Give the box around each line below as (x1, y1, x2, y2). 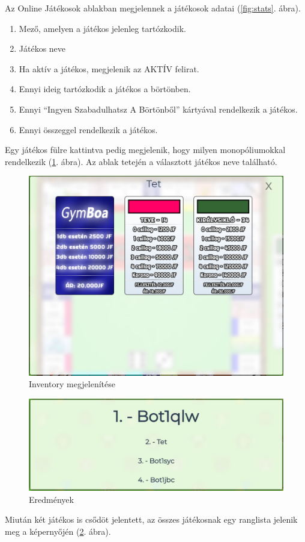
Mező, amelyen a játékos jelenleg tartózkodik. (19, 22, 186, 34)
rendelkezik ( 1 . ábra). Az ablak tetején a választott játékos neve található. (5, 155, 277, 167)
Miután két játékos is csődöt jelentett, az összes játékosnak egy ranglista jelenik (5, 513, 298, 526)
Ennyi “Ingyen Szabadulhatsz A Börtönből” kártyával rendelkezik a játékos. (19, 102, 298, 115)
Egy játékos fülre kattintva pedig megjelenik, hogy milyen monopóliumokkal (5, 143, 286, 156)
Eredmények (29, 493, 74, 505)
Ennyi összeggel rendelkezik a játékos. (19, 123, 158, 135)
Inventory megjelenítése (29, 378, 115, 390)
